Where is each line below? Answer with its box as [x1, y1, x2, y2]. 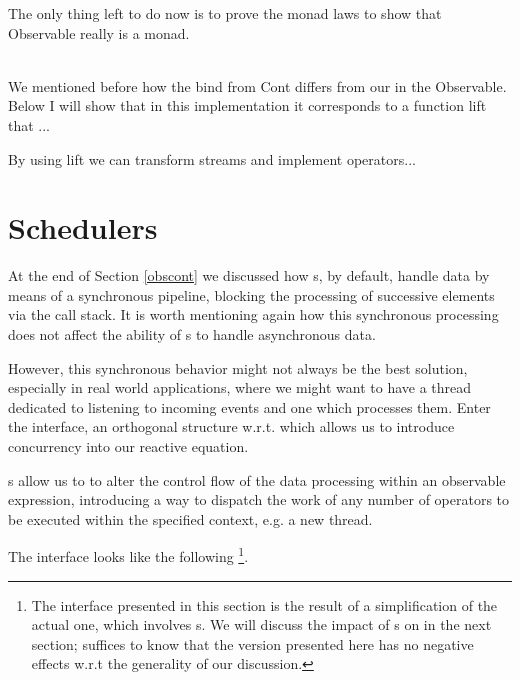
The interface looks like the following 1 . [8, 543, 249, 567]
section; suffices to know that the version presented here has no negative [31, 633, 474, 654]
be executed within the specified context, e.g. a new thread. [8, 508, 373, 529]
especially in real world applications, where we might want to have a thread [8, 377, 472, 398]
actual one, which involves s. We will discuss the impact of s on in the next [31, 614, 492, 635]
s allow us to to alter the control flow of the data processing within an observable [8, 469, 506, 490]
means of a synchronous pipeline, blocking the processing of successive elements [8, 284, 495, 305]
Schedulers [8, 207, 158, 248]
